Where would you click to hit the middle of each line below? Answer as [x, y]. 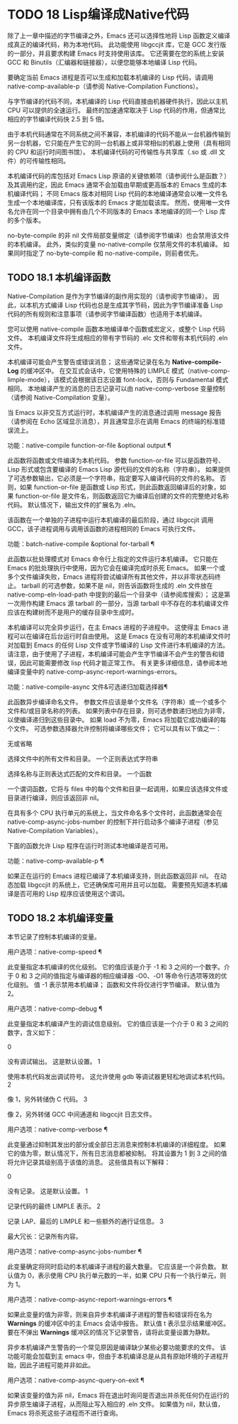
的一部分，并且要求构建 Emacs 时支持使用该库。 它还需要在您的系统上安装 [116, 53]
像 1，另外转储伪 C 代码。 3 [47, 1099]
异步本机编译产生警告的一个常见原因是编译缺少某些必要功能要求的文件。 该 [117, 1347]
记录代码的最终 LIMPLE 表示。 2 [54, 1206]
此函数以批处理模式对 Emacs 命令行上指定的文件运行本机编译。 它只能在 [113, 559]
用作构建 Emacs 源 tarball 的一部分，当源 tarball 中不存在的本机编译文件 [124, 603]
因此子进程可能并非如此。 [57, 1365]
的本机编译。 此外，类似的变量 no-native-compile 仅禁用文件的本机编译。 [114, 244]
